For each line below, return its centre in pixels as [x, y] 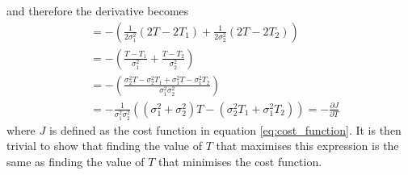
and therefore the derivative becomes [98, 10]
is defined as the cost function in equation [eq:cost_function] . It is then [225, 129]
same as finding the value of [76, 161]
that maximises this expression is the [307, 146]
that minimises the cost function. [240, 161]
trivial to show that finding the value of [105, 146]
